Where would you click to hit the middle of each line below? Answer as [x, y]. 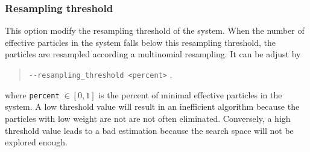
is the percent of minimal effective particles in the [190, 94]
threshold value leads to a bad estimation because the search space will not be [149, 130]
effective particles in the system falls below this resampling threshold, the [141, 42]
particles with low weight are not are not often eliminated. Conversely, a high [148, 118]
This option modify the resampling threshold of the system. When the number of [155, 30]
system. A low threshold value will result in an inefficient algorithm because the [152, 106]
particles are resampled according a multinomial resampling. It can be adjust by [153, 54]
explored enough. [36, 142]
